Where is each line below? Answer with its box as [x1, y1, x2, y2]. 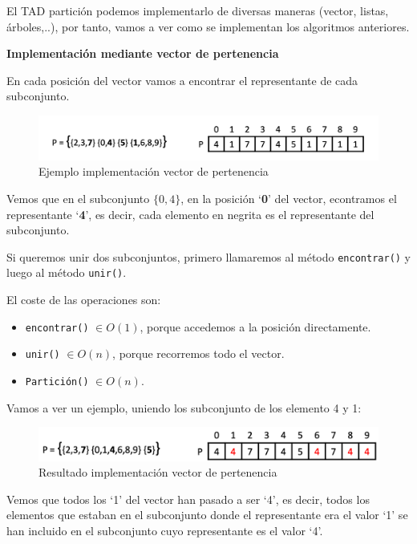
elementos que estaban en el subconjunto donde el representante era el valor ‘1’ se [6, 506, 408, 523]
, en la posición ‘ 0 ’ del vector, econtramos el [180, 190, 397, 207]
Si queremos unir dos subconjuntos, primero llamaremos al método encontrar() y [6, 248, 411, 265]
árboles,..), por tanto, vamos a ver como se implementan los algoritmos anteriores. [6, 18, 410, 35]
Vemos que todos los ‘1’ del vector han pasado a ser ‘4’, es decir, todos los [6, 490, 370, 507]
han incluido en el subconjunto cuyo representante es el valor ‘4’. [6, 522, 323, 538]
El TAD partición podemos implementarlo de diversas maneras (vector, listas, [6, 2, 389, 18]
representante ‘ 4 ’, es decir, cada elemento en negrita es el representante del [6, 205, 374, 222]
